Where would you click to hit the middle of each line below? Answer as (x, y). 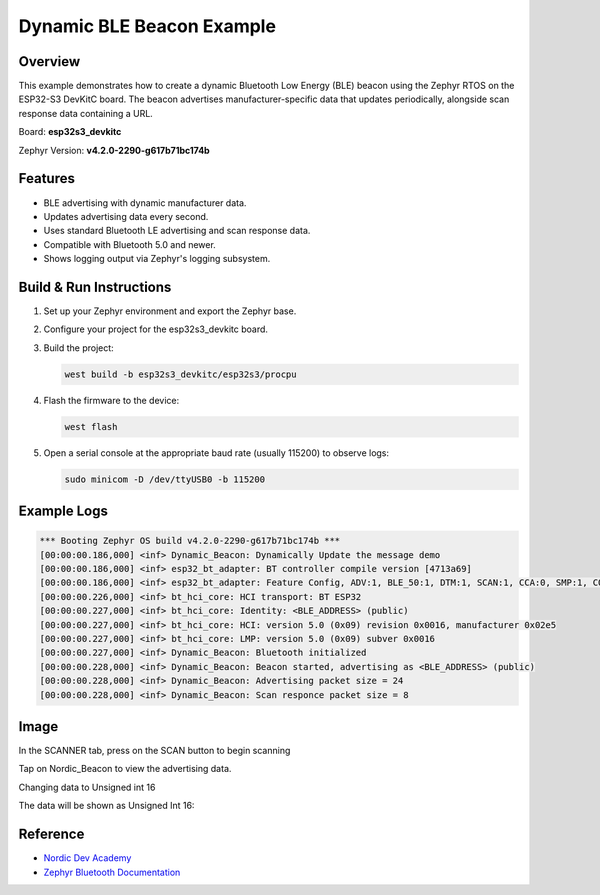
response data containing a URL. (86, 113)
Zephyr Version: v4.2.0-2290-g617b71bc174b (114, 150)
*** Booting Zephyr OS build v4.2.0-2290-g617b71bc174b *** (190, 541)
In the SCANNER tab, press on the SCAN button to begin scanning (154, 751)
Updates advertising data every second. (126, 216)
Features (46, 178)
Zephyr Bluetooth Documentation (112, 872)
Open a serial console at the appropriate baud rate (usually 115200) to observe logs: (216, 452)
